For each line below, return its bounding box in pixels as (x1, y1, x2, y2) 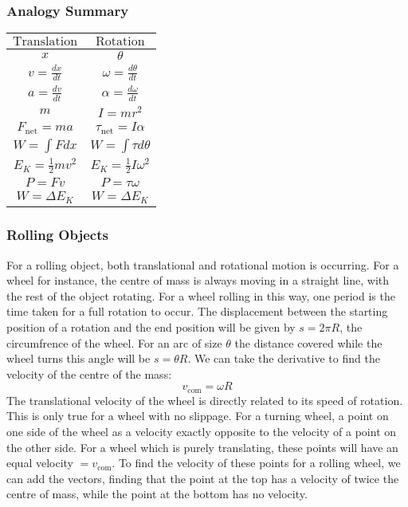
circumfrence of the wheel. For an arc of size (6, 334, 222, 351)
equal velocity (6, 454, 73, 471)
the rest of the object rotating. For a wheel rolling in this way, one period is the (6, 287, 395, 304)
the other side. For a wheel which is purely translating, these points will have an (6, 438, 398, 455)
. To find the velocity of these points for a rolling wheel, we (112, 454, 401, 471)
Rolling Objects (6, 225, 108, 245)
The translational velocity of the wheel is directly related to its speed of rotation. (6, 391, 403, 408)
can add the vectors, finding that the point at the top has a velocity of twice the (6, 470, 399, 486)
